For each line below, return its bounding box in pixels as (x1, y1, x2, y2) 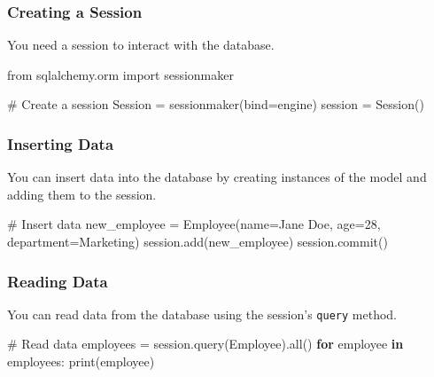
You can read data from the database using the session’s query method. (7, 304, 397, 323)
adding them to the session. (7, 185, 157, 203)
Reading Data (7, 270, 108, 292)
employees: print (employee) (7, 352, 155, 371)
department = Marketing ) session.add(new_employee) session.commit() (7, 232, 388, 250)
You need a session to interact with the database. (7, 35, 275, 54)
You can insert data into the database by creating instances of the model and (7, 168, 427, 186)
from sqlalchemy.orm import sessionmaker (7, 65, 234, 83)
